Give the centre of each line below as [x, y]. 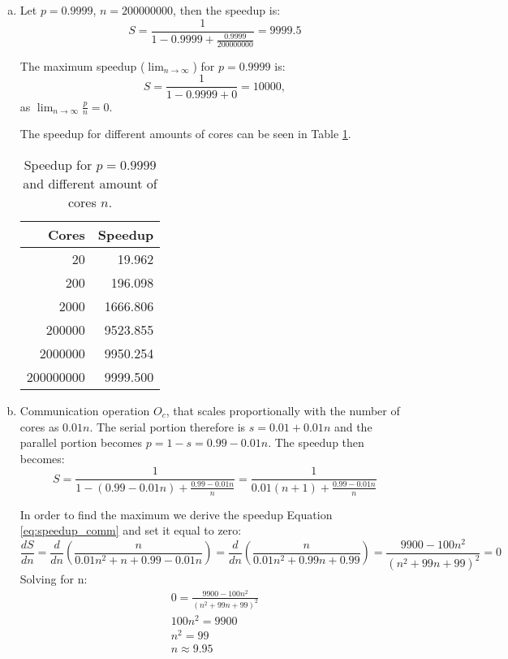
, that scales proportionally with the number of [283, 410]
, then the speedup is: [227, 10]
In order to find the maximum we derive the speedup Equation [176, 514]
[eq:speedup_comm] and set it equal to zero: [131, 530]
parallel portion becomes [81, 442]
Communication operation [85, 410]
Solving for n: [54, 579]
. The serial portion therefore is [168, 426]
